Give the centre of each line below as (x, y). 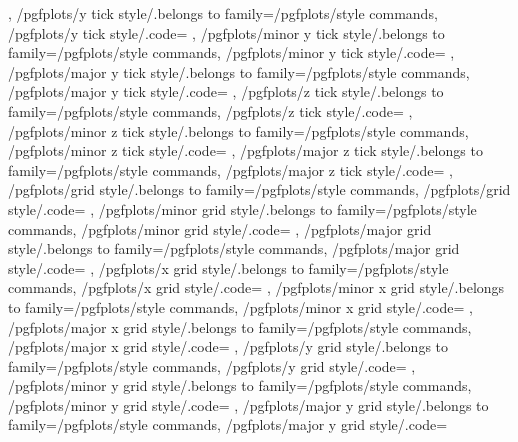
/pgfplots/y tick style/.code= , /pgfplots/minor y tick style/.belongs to (226, 32)
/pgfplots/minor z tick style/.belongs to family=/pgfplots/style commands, (238, 130)
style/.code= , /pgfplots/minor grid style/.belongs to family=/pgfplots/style (242, 208)
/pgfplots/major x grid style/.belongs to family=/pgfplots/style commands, (240, 326)
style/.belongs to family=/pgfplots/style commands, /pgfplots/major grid (234, 248)
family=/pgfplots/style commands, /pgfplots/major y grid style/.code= (228, 424)
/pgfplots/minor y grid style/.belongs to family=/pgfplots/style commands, (240, 385)
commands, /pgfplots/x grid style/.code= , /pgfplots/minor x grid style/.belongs (256, 287)
